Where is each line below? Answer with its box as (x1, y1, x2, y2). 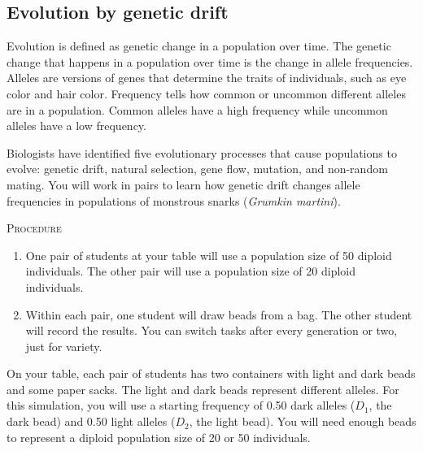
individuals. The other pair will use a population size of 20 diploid (25, 262, 355, 280)
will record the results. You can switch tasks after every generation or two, (25, 322, 398, 339)
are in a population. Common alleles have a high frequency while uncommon (7, 101, 388, 118)
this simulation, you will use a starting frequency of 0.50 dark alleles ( (7, 397, 355, 414)
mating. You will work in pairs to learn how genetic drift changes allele (7, 176, 360, 193)
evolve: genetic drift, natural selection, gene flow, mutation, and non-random (7, 160, 388, 177)
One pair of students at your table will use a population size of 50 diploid (25, 246, 392, 263)
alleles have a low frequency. (7, 117, 146, 134)
